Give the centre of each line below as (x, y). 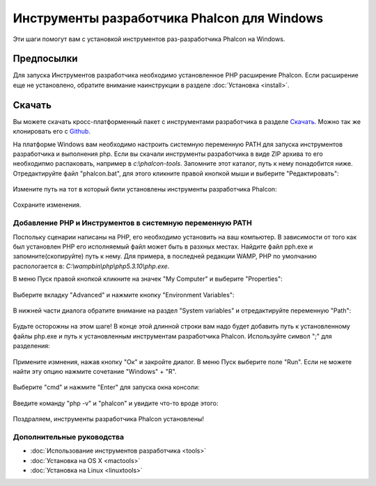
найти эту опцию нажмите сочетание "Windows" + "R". (95, 371)
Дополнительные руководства (69, 437)
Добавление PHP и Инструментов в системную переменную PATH (132, 223)
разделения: (31, 346)
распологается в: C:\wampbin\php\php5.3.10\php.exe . (91, 266)
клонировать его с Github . (52, 132)
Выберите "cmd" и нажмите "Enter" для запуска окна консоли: (106, 387)
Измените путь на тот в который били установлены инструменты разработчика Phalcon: (145, 189)
